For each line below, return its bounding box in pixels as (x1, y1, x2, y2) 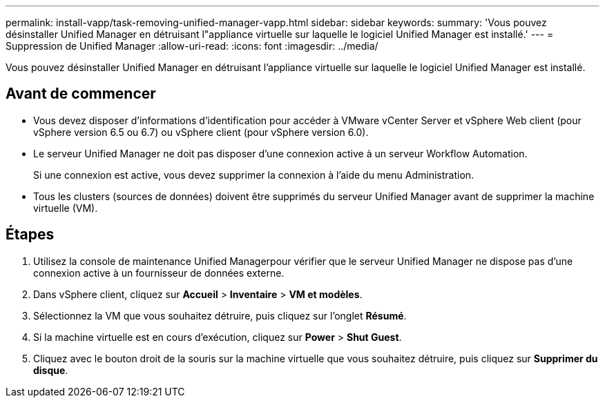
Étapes (6, 226, 55, 244)
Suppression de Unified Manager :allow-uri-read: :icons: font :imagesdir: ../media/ (6, 40, 378, 52)
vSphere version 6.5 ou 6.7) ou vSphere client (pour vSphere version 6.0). (33, 126, 369, 138)
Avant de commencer (6, 85, 156, 103)
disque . (33, 364, 68, 376)
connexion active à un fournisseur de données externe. (33, 266, 285, 279)
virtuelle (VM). (33, 201, 98, 214)
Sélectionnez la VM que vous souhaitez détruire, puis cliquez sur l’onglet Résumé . (33, 309, 407, 322)
